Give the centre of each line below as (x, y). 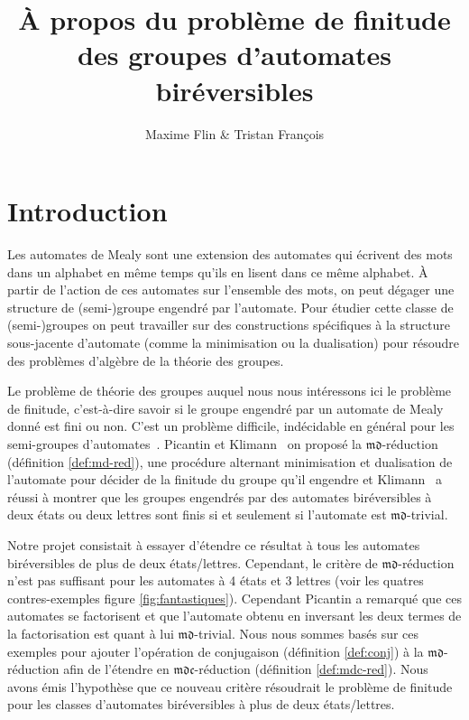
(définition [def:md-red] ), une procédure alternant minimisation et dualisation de (230, 461)
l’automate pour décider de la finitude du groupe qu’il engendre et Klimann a (225, 479)
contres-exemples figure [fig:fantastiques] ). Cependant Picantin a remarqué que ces (234, 598)
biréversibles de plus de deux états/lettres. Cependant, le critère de (193, 562)
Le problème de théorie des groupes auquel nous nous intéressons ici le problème (230, 391)
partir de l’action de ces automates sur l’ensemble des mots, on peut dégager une (231, 290)
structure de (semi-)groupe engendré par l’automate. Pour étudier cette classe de (230, 307)
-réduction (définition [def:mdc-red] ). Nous (311, 669)
